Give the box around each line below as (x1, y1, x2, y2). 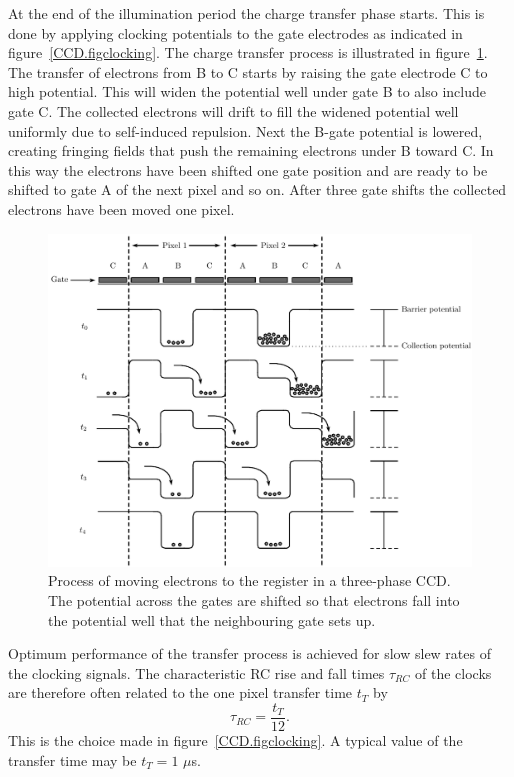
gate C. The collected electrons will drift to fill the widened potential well (8, 100, 459, 121)
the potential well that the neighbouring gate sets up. (48, 609, 376, 630)
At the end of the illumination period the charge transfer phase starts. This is (8, 3, 485, 23)
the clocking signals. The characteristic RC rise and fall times (8, 662, 385, 683)
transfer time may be (8, 749, 137, 770)
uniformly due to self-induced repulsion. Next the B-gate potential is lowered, (8, 120, 483, 141)
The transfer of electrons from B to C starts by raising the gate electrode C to (8, 61, 488, 82)
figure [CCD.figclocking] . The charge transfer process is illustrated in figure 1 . (8, 42, 488, 63)
